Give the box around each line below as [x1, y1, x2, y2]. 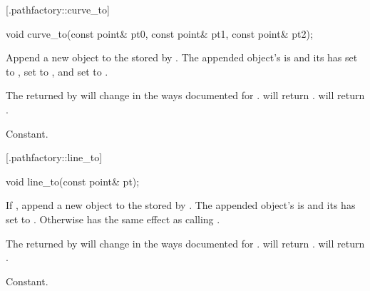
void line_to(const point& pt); [6, 173, 140, 188]
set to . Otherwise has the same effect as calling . [6, 211, 220, 226]
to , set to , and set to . [6, 63, 108, 78]
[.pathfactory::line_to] [6, 150, 103, 165]
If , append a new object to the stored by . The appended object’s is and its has [6, 198, 356, 213]
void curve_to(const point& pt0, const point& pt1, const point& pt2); [6, 26, 313, 41]
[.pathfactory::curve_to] [6, 2, 110, 16]
